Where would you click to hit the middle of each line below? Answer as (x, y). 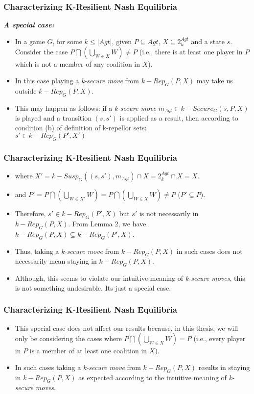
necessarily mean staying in (56, 261)
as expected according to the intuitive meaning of (152, 377)
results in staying (224, 367)
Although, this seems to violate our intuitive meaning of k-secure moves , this (130, 278)
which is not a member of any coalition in (78, 64)
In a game (30, 41)
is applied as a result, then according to (179, 118)
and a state (208, 41)
